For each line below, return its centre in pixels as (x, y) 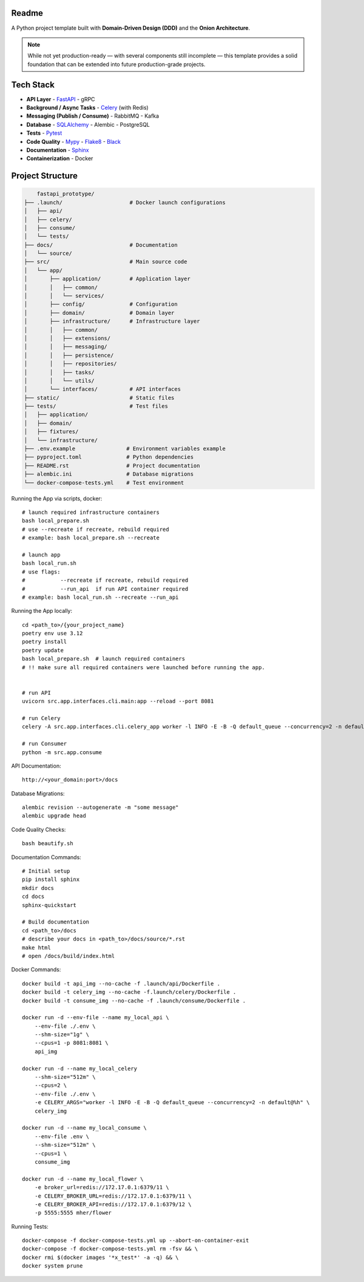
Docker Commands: (36, 970)
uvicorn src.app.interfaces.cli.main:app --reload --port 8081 (118, 701)
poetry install (45, 642)
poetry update (43, 650)
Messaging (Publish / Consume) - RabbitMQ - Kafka (93, 116)
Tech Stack (33, 85)
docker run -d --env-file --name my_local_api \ (96, 1017)
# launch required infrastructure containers (91, 512)
